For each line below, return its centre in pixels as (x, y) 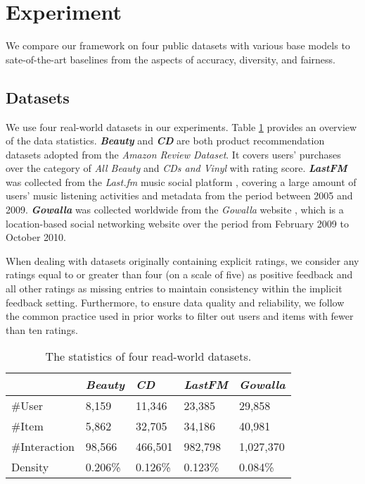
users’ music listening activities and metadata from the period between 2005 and (179, 196)
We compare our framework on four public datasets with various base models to (178, 45)
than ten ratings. (42, 329)
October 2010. (36, 237)
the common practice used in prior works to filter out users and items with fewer (180, 316)
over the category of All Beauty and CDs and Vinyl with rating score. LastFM (177, 168)
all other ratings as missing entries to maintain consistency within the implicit (174, 288)
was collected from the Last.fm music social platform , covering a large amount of (181, 181)
